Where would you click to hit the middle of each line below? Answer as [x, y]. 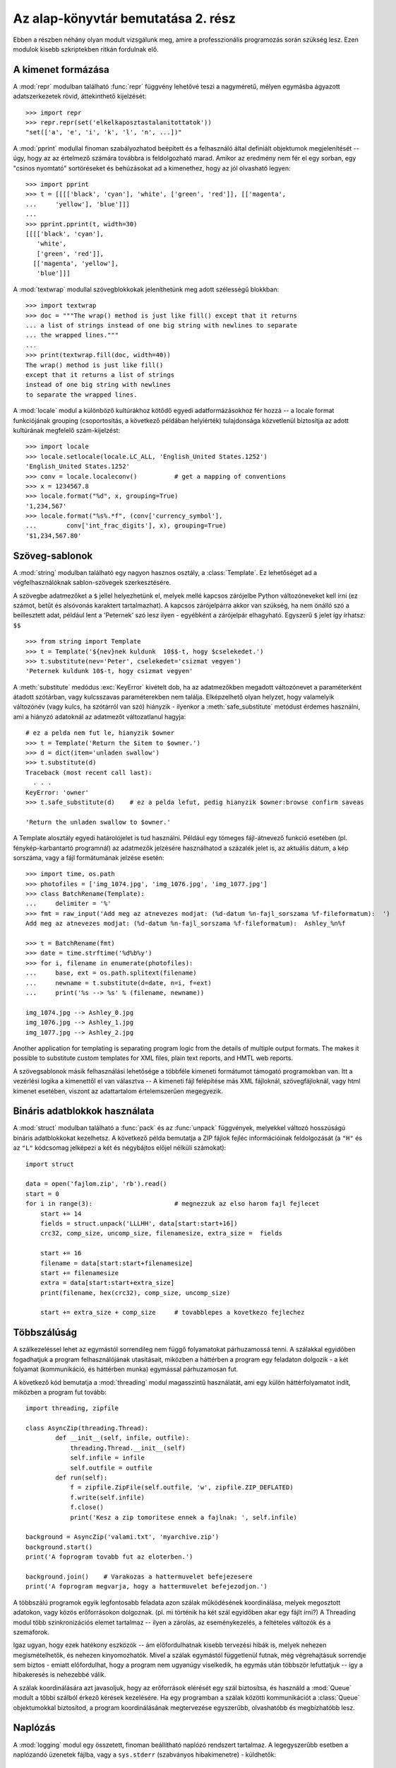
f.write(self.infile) [107, 1497]
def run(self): [82, 1478]
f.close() [87, 1507]
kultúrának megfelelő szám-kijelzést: [66, 430]
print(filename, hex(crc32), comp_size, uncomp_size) [135, 1293]
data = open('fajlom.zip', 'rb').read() [96, 1184]
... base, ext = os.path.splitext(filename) [111, 973]
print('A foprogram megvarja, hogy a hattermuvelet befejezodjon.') [146, 1587]
